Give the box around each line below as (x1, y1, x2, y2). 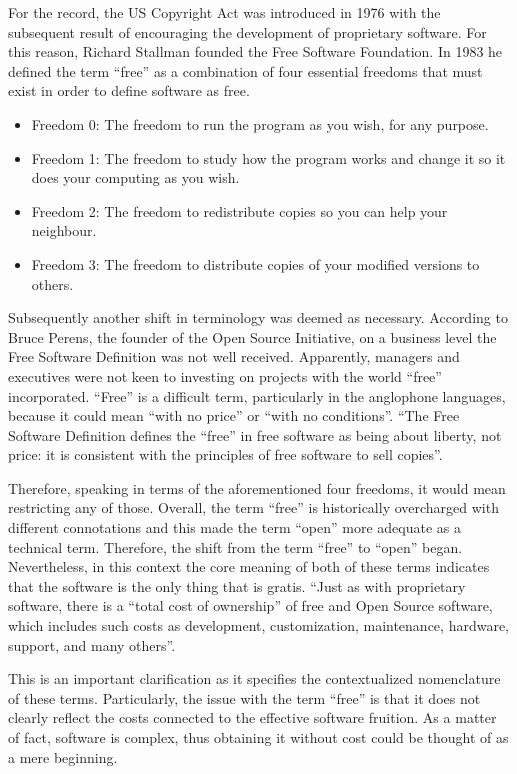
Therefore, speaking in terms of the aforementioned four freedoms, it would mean (8, 477, 506, 498)
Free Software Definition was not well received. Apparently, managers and (8, 346, 460, 367)
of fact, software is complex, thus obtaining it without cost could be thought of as (8, 727, 509, 747)
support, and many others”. (8, 634, 176, 655)
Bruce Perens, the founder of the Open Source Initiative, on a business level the (8, 326, 497, 347)
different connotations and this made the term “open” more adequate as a (8, 517, 461, 538)
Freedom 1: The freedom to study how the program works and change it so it (31, 147, 506, 168)
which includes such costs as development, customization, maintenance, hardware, (8, 615, 510, 636)
